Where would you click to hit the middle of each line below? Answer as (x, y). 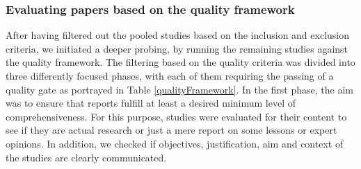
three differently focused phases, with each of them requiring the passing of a (170, 75)
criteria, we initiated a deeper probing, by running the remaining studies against (177, 48)
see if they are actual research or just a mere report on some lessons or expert (171, 130)
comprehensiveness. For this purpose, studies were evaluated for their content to (176, 116)
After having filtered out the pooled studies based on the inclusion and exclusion (178, 35)
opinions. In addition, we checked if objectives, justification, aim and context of (175, 143)
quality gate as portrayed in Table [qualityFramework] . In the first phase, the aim (179, 89)
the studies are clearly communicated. (86, 157)
